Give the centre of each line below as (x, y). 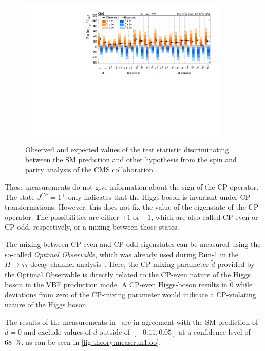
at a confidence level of (215, 332)
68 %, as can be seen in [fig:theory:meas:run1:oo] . (83, 342)
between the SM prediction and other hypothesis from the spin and (131, 159)
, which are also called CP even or (205, 216)
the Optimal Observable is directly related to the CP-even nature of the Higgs (128, 274)
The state (20, 197)
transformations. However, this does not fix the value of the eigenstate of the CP (132, 207)
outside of (115, 332)
